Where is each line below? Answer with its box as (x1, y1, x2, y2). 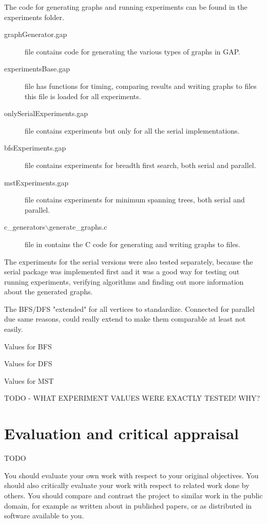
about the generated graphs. (4, 286, 93, 297)
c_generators (4, 221, 45, 232)
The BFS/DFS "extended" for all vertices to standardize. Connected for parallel (4, 303, 255, 314)
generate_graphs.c (49, 221, 107, 232)
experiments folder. (4, 11, 64, 22)
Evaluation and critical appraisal (4, 423, 239, 444)
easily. (4, 324, 23, 334)
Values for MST (4, 375, 54, 386)
